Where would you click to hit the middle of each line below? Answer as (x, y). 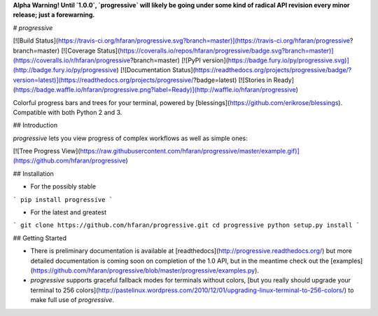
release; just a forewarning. (54, 15)
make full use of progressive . (72, 300)
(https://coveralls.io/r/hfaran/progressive (72, 60)
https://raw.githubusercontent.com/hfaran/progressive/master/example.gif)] (190, 151)
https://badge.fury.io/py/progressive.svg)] (288, 60)
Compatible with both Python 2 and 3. (68, 112)
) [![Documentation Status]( (156, 70)
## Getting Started (40, 238)
